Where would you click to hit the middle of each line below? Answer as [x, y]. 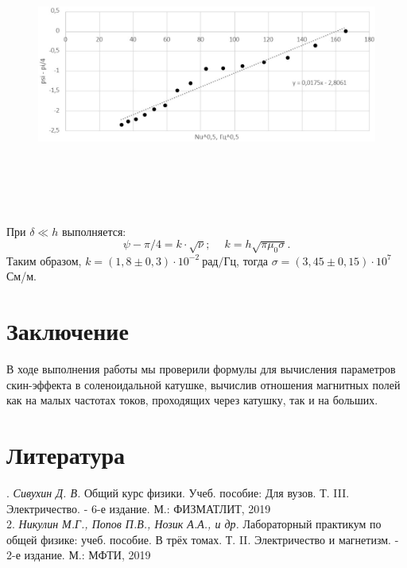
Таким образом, [44, 260]
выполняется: [94, 231]
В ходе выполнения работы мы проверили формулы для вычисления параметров [201, 369]
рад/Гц [219, 262]
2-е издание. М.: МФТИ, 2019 [79, 555]
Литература [66, 455]
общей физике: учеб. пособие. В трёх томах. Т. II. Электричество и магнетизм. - [203, 539]
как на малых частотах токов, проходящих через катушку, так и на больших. [192, 400]
